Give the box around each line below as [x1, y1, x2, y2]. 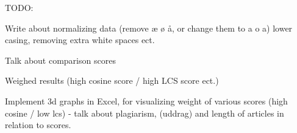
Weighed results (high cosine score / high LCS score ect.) [5, 74, 219, 87]
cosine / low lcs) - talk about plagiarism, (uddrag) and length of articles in [5, 106, 284, 119]
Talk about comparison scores [5, 53, 116, 66]
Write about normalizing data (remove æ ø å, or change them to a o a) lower [5, 21, 293, 34]
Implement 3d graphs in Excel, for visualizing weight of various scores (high [5, 94, 288, 107]
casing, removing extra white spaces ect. [5, 33, 155, 46]
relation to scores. [5, 118, 71, 131]
